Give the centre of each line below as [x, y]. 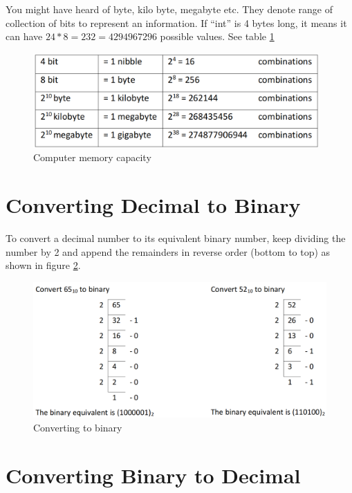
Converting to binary [78, 427]
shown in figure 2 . [43, 265]
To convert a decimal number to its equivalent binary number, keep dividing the [176, 238]
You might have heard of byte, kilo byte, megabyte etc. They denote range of [169, 9]
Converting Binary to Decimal [153, 475]
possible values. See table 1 [217, 36]
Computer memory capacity [92, 157]
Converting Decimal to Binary [153, 205]
